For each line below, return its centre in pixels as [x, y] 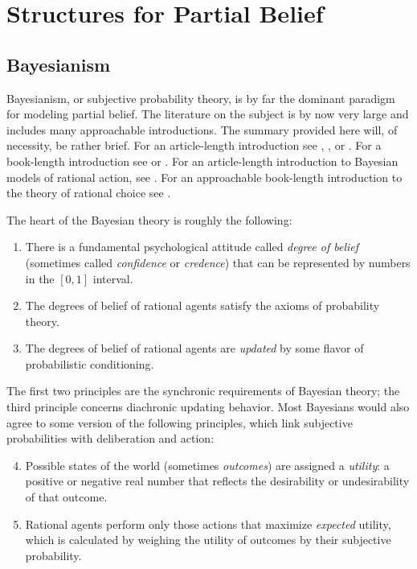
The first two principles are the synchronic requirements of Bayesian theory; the [203, 391]
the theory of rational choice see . [89, 193]
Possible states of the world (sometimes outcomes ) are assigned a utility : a [207, 465]
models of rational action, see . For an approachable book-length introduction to [204, 177]
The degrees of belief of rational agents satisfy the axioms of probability [202, 305]
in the [40, 278]
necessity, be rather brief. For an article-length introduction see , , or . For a [194, 145]
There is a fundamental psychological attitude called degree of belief [192, 247]
